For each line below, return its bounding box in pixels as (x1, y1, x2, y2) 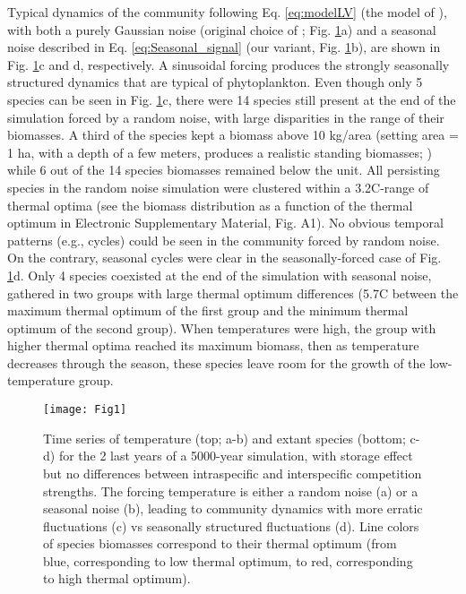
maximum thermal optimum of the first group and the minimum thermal (7, 301, 409, 320)
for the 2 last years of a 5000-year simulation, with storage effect (58, 446, 413, 465)
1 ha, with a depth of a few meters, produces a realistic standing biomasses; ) (7, 142, 432, 161)
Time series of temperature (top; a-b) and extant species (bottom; (43, 428, 406, 447)
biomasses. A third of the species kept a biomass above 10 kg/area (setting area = (7, 125, 459, 144)
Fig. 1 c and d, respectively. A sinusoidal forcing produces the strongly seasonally (7, 55, 450, 73)
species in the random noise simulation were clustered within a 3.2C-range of (7, 177, 429, 196)
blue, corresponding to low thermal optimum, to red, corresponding (43, 551, 413, 570)
